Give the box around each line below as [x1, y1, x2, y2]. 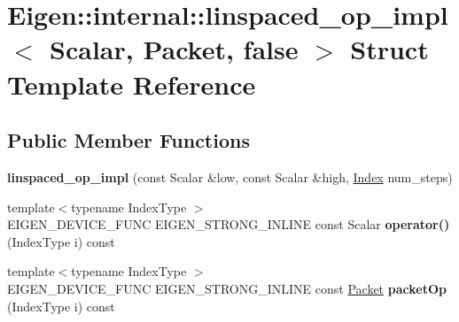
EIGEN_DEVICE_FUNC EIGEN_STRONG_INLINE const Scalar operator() [7, 215, 450, 234]
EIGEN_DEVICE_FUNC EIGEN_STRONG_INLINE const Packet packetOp [7, 279, 447, 297]
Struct [350, 31, 429, 67]
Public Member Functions [7, 126, 250, 154]
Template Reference [7, 65, 256, 102]
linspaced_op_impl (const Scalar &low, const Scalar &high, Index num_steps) [7, 167, 453, 186]
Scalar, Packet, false [50, 31, 299, 67]
